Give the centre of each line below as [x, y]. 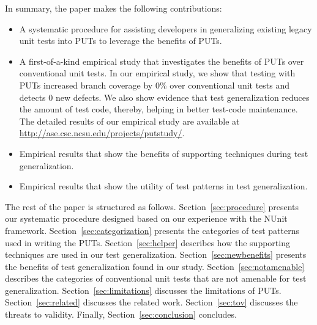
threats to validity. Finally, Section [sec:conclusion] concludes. [121, 314]
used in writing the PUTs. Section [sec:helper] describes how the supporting [147, 242]
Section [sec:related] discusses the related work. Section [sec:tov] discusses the [151, 302]
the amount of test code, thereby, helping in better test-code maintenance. [158, 109]
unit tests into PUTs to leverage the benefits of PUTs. [121, 41]
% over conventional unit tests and [225, 85]
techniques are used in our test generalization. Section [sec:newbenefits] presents [156, 254]
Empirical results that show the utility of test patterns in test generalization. [163, 186]
